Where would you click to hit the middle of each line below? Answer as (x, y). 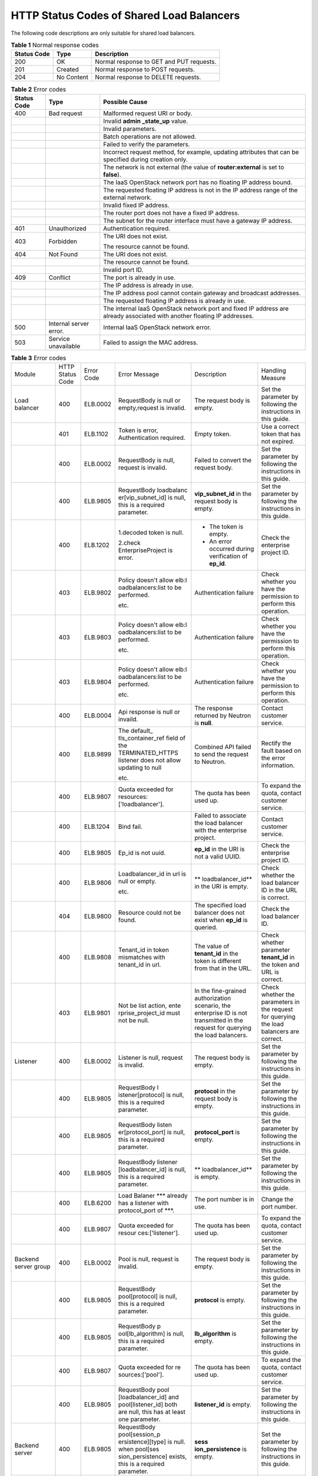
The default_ (135, 731)
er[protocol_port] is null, (152, 1132)
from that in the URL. (223, 968)
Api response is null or (149, 712)
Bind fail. (130, 827)
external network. (128, 197)
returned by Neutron (223, 716)
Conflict (59, 277)
